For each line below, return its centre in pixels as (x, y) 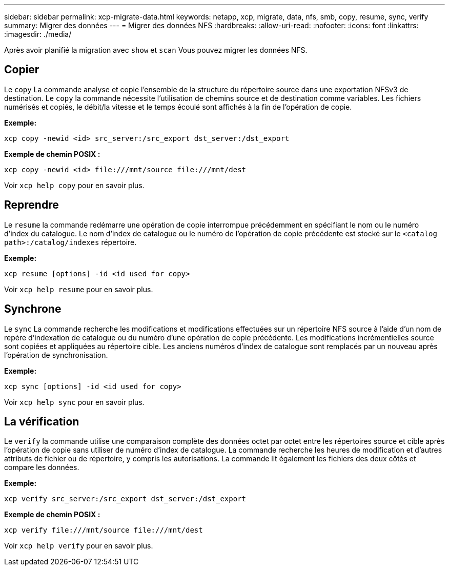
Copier (22, 70)
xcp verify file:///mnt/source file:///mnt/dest (104, 530)
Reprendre (32, 205)
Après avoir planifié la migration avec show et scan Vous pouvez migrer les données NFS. (156, 50)
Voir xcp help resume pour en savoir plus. (79, 289)
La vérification (42, 421)
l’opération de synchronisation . (56, 355)
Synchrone (33, 309)
